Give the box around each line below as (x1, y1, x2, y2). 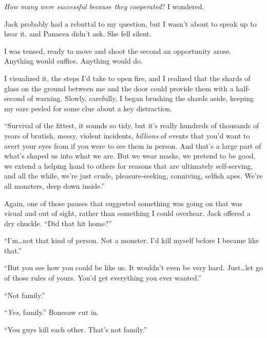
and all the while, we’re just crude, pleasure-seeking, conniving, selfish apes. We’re (4, 170, 263, 181)
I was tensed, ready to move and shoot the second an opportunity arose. (4, 45, 232, 56)
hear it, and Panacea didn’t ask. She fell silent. (4, 28, 151, 39)
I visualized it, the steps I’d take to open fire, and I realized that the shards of (4, 72, 251, 83)
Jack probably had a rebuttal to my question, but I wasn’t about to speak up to (4, 18, 257, 29)
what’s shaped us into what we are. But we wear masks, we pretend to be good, (4, 150, 256, 161)
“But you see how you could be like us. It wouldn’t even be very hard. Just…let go (4, 262, 263, 273)
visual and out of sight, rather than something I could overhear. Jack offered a (4, 208, 251, 218)
